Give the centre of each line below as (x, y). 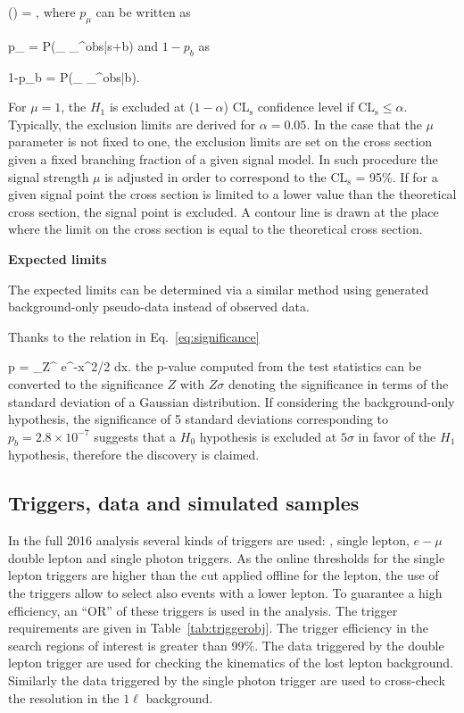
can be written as (143, 12)
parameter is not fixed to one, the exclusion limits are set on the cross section (220, 141)
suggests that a (135, 436)
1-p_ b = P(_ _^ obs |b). (74, 76)
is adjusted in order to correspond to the (215, 176)
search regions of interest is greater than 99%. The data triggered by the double (226, 645)
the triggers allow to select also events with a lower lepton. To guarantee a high (225, 593)
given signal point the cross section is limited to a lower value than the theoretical (232, 194)
